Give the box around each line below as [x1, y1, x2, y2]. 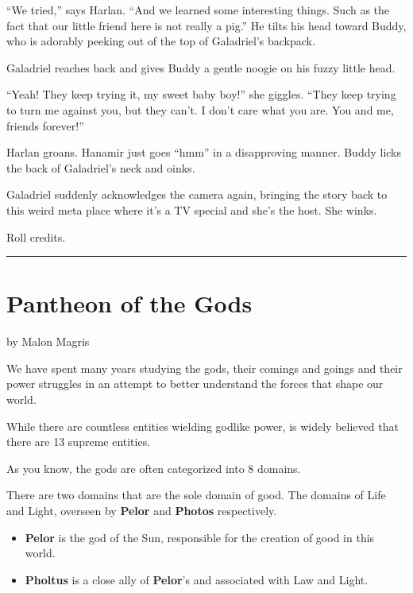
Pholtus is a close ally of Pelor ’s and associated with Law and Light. [25, 571, 369, 587]
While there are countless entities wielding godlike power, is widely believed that [6, 417, 399, 434]
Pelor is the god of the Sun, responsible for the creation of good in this [25, 529, 375, 545]
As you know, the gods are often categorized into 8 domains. [6, 459, 301, 476]
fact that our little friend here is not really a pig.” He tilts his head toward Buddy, [6, 17, 407, 33]
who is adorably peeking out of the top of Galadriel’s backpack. [6, 33, 315, 49]
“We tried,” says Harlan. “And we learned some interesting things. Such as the [6, 2, 390, 17]
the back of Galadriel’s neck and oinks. [6, 159, 195, 176]
